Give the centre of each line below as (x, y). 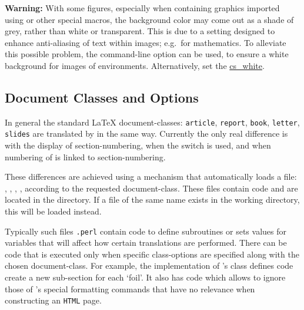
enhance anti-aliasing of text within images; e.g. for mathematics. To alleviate (146, 42)
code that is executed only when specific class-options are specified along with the (152, 254)
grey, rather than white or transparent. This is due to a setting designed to (140, 31)
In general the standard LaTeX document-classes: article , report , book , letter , (152, 122)
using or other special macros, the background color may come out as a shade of (149, 19)
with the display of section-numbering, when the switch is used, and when (138, 145)
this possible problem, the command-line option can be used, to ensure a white (147, 54)
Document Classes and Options (102, 97)
